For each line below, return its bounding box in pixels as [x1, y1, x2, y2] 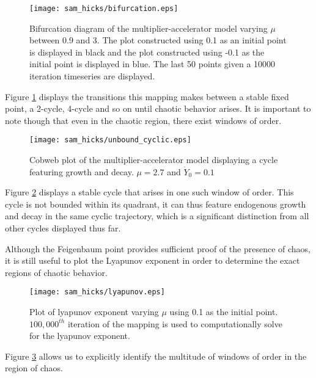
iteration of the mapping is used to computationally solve [67, 317, 282, 330]
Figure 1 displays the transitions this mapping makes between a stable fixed [5, 90, 289, 103]
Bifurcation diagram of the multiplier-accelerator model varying [29, 21, 268, 34]
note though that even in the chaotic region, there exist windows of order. [5, 114, 282, 126]
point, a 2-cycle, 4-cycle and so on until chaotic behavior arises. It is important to [5, 102, 311, 115]
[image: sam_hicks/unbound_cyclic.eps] [29, 136, 191, 145]
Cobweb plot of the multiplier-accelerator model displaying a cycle [29, 153, 278, 166]
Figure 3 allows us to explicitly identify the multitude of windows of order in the [5, 349, 307, 362]
